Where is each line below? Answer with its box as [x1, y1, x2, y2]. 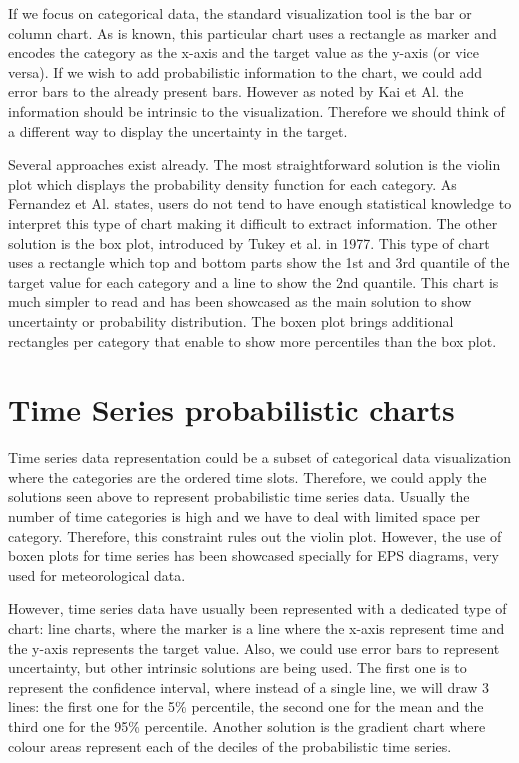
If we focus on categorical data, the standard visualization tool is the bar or [8, 3, 472, 23]
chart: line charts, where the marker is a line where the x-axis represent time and [8, 617, 505, 638]
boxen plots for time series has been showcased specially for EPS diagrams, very [8, 545, 499, 566]
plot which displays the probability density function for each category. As [8, 173, 457, 194]
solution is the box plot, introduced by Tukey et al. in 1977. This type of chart [8, 232, 490, 253]
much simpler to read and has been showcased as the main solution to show [8, 291, 472, 312]
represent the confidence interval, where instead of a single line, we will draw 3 [8, 676, 490, 697]
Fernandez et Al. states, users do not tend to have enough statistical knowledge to [8, 193, 512, 214]
